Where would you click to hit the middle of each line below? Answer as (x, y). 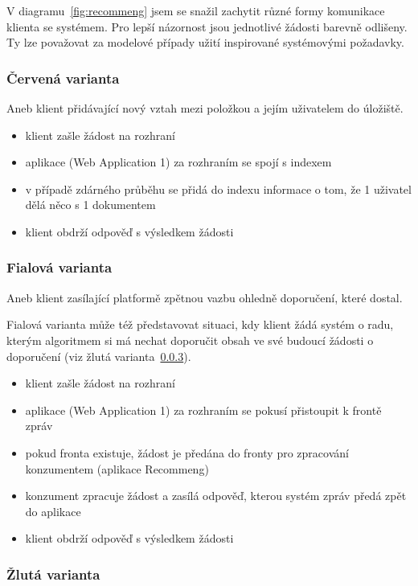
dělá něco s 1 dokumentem (90, 205)
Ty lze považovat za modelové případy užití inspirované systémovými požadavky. (205, 42)
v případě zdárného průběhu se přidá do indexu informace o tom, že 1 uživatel (218, 189)
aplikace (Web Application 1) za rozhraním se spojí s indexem (178, 162)
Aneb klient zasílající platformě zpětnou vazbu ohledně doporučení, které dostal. (205, 297)
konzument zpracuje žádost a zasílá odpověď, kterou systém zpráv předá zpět (216, 496)
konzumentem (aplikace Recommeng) (117, 468)
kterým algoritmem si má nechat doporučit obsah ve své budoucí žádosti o (190, 340)
